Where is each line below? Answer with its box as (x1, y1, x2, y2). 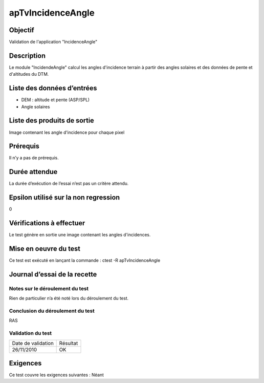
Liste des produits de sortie (9, 116, 94, 125)
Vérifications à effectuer (9, 219, 86, 227)
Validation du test (9, 330, 52, 337)
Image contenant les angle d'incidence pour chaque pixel (9, 129, 125, 135)
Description (9, 51, 46, 60)
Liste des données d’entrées (9, 84, 97, 92)
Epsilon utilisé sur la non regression (9, 193, 120, 202)
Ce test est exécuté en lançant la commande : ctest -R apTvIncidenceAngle (9, 257, 161, 263)
